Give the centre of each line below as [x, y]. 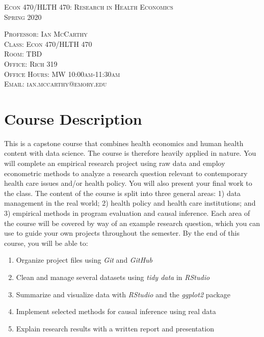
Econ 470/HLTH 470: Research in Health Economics [89, 7]
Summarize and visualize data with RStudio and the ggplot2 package [123, 294]
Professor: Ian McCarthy [46, 34]
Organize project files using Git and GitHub [84, 260]
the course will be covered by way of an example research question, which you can [132, 223]
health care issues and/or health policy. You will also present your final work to [128, 183]
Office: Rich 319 [31, 63]
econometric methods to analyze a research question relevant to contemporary [126, 173]
